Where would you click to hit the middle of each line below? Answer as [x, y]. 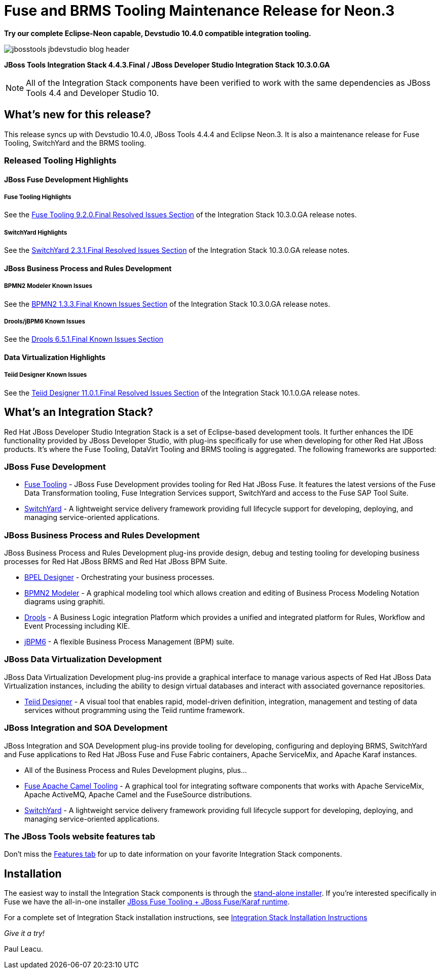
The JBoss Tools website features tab [80, 836]
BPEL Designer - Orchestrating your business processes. [119, 577]
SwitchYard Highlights [36, 232]
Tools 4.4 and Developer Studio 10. [93, 93]
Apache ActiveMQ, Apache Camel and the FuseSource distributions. [138, 794]
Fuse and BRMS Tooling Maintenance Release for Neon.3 [199, 11]
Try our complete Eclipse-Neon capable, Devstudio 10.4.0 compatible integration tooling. [158, 33]
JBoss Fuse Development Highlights [66, 179]
